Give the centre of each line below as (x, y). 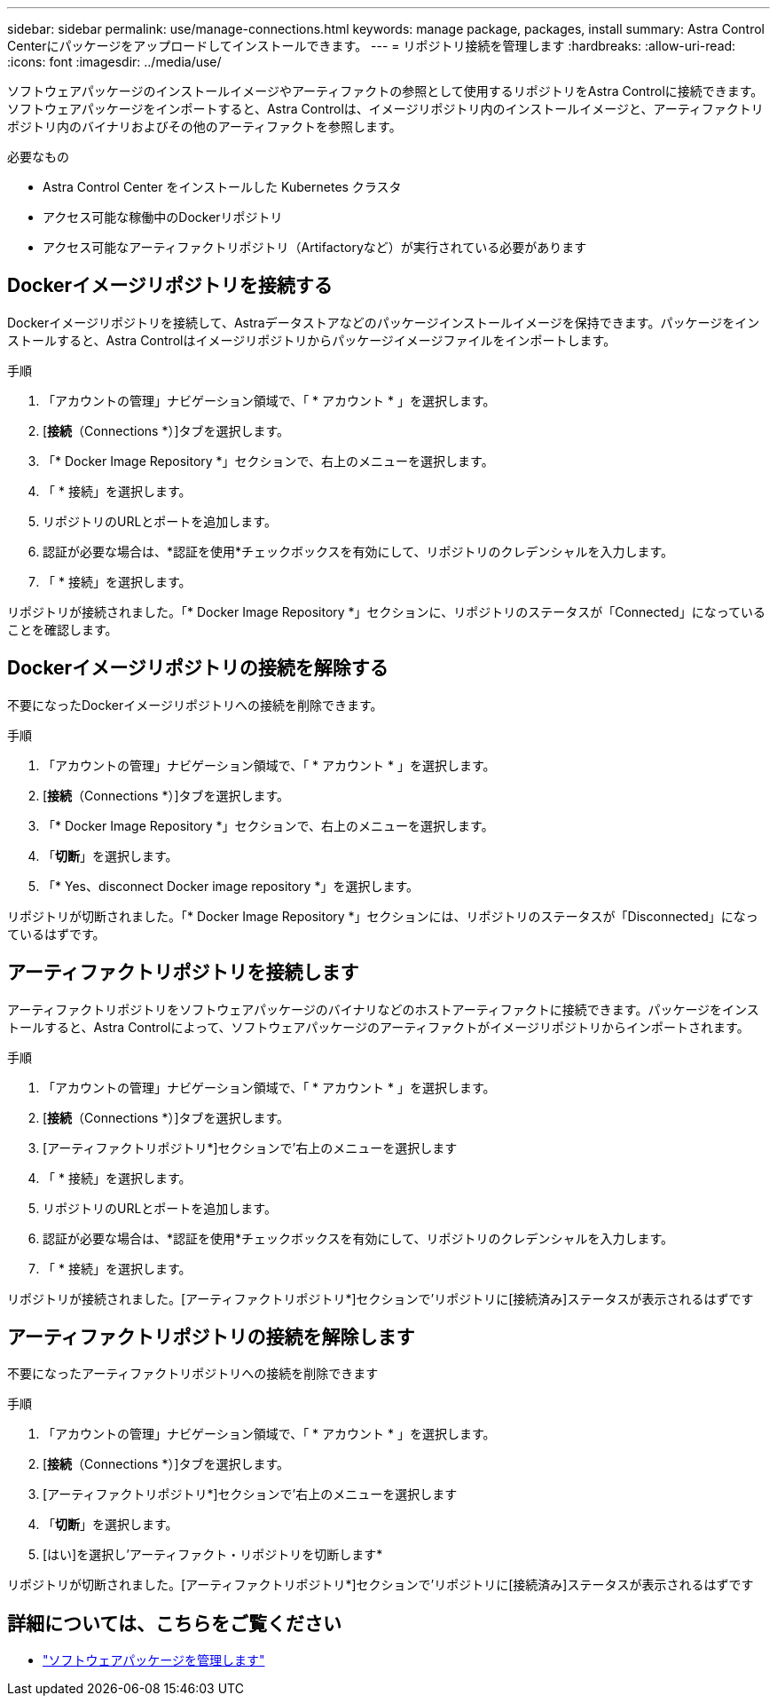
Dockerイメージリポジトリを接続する (170, 286)
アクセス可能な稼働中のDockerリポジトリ (163, 217)
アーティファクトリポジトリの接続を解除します (211, 1336)
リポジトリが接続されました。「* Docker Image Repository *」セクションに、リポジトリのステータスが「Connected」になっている (386, 611)
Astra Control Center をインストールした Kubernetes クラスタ (222, 187)
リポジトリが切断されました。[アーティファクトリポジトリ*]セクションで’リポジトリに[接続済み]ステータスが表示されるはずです (381, 1585)
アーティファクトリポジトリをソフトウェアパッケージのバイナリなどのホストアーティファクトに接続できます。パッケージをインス (383, 1009)
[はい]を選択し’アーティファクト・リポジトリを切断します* (213, 1555)
